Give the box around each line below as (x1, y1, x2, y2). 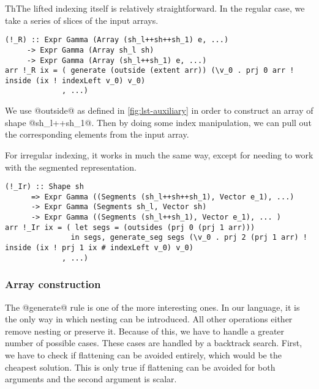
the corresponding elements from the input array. (5, 128, 189, 141)
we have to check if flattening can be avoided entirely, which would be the (5, 348, 282, 361)
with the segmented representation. (5, 160, 137, 173)
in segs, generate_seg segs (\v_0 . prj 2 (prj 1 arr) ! (70, 233, 307, 242)
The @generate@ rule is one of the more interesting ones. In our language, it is (5, 300, 300, 313)
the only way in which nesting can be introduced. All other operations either (5, 313, 293, 325)
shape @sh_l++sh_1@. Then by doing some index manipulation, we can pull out (5, 116, 312, 128)
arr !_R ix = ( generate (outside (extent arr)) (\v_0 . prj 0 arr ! (5, 66, 295, 75)
